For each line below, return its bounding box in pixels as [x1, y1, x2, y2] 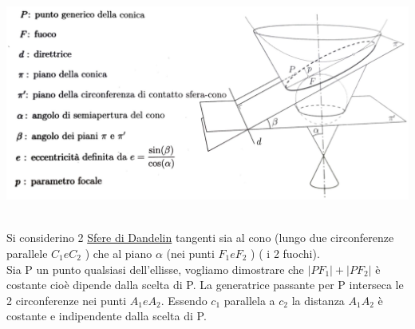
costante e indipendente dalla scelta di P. [6, 307, 207, 324]
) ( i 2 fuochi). [251, 244, 320, 261]
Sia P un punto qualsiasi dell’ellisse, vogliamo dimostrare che [6, 260, 304, 277]
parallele [6, 244, 48, 261]
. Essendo [160, 291, 207, 308]
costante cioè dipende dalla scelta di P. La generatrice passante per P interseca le [6, 276, 404, 293]
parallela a [223, 291, 275, 308]
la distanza [291, 291, 345, 308]
